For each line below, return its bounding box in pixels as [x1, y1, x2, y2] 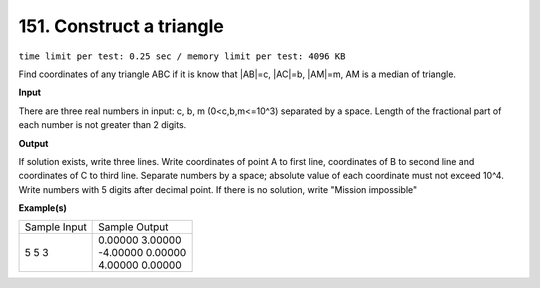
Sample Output [98, 220, 169, 234]
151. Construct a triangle [18, 15, 225, 37]
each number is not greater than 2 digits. [18, 119, 187, 131]
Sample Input [24, 220, 87, 234]
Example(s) [18, 202, 67, 214]
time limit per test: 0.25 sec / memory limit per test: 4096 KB [18, 50, 346, 62]
